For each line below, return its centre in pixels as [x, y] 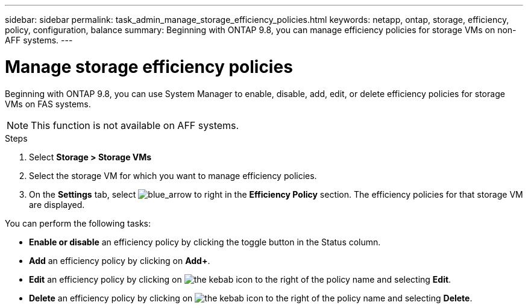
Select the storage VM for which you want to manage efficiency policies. [173, 175]
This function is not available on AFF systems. [135, 125]
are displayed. [57, 204]
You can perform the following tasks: [78, 223]
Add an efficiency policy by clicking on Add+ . [120, 260]
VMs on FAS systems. [48, 104]
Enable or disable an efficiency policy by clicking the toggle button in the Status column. [205, 242]
